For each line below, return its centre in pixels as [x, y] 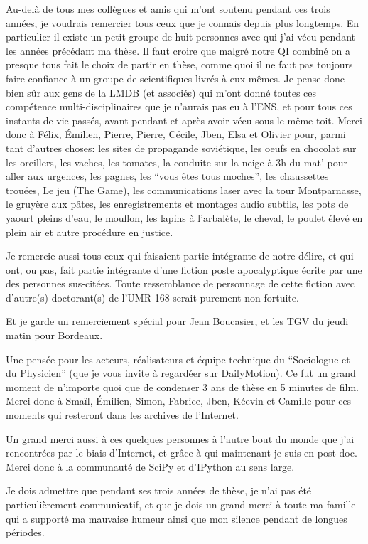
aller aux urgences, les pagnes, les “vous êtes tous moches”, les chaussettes [167, 176]
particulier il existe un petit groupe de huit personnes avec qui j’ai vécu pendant [180, 37]
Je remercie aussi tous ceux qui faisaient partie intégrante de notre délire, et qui [180, 256]
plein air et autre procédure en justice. [90, 231]
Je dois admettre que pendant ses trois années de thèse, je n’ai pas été [159, 490]
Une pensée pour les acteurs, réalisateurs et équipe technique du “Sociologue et [178, 359]
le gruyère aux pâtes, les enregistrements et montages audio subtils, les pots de [177, 204]
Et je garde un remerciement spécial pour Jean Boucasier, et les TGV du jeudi [177, 321]
